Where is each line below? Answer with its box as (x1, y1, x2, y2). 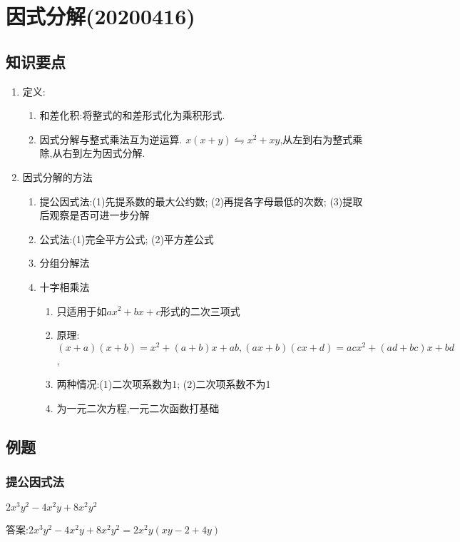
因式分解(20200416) (6, 1, 195, 31)
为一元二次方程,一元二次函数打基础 (56, 400, 220, 415)
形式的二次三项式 (160, 303, 240, 318)
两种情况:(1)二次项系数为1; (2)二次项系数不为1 (56, 377, 271, 392)
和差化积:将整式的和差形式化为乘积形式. (39, 108, 225, 123)
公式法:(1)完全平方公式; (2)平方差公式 (39, 231, 214, 246)
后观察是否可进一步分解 (39, 208, 150, 223)
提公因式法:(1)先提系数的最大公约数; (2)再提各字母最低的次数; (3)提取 (39, 193, 363, 208)
